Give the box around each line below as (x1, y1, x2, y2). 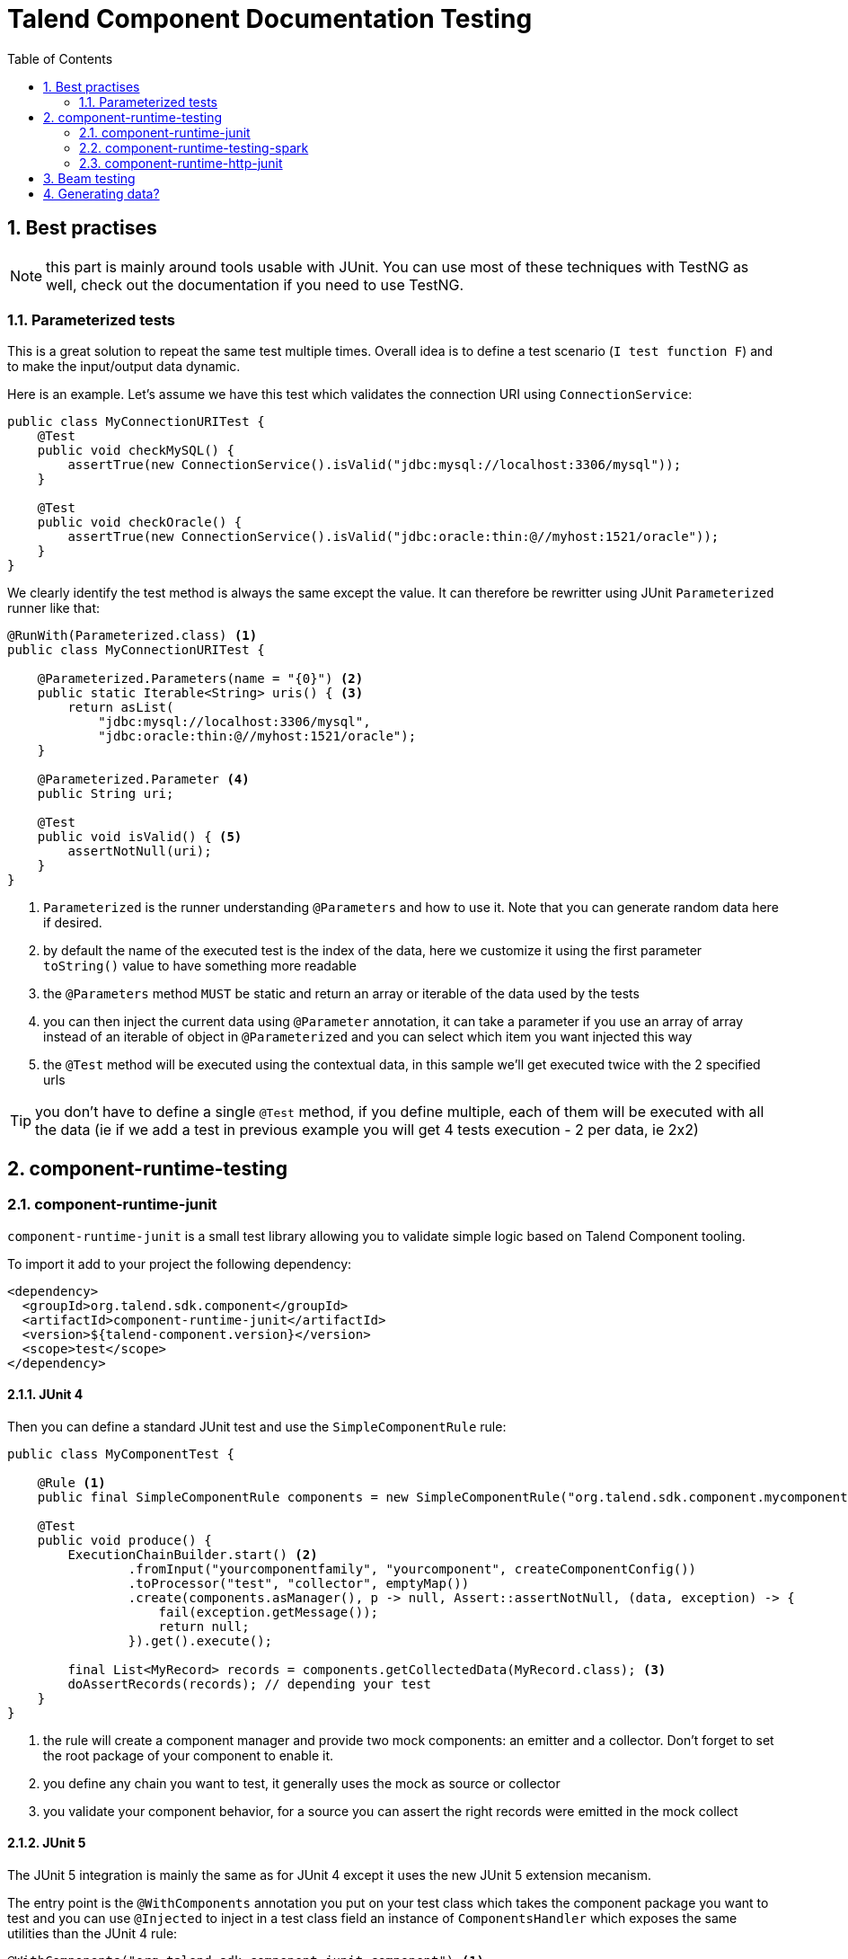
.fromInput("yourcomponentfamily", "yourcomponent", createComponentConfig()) (128, 1561, 697, 1576)
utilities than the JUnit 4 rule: (7, 1926, 178, 1941)
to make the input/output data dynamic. (7, 359, 241, 375)
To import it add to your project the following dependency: (7, 1255, 352, 1272)
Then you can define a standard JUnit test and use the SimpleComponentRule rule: (7, 1418, 507, 1434)
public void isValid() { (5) (37, 829, 243, 845)
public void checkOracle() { (37, 515, 243, 530)
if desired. (43, 915, 102, 931)
